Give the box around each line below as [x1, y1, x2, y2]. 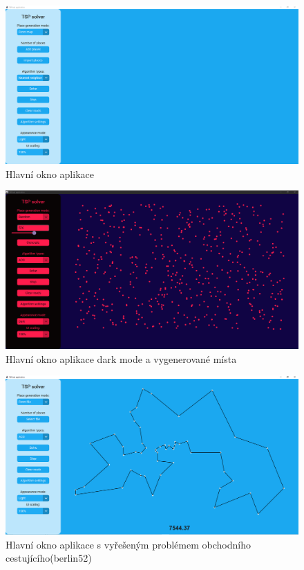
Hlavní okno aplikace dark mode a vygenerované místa [6, 351, 237, 366]
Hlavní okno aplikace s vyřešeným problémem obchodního [6, 537, 251, 551]
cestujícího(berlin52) [6, 551, 92, 565]
